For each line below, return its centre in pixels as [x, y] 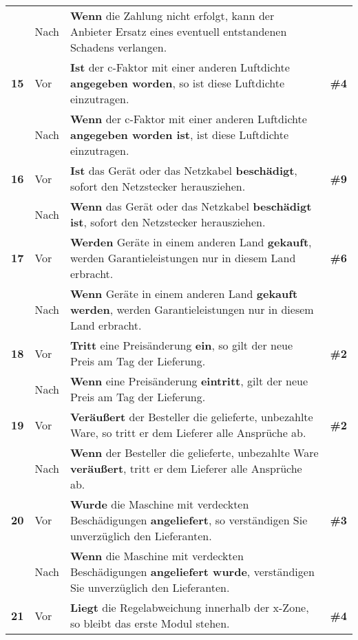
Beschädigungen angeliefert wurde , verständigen [192, 572]
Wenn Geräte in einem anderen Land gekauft [184, 294]
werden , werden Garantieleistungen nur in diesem [192, 309]
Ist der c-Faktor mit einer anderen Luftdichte [180, 67]
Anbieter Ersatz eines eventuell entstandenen [178, 31]
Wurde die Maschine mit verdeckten [159, 504]
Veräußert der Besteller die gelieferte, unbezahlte [191, 417]
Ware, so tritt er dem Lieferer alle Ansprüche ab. [188, 433]
